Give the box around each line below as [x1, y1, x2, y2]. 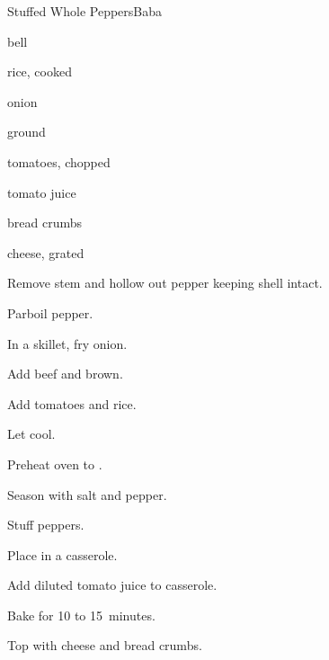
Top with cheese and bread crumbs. [7, 636, 202, 655]
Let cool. [7, 424, 56, 443]
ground [7, 122, 46, 141]
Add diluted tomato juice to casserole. [7, 575, 218, 594]
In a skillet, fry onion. [7, 334, 128, 352]
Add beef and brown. [7, 364, 123, 383]
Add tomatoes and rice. [7, 394, 137, 413]
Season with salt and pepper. [7, 485, 167, 504]
